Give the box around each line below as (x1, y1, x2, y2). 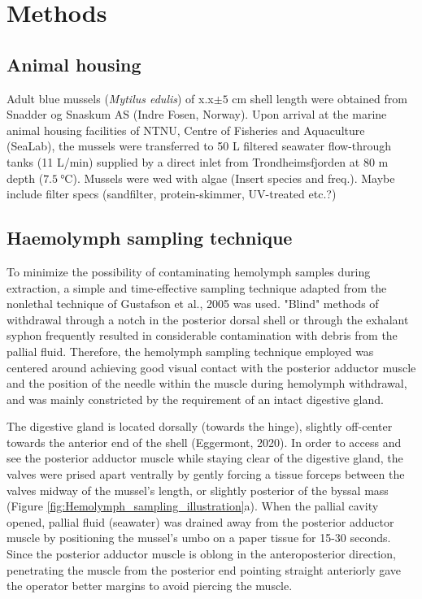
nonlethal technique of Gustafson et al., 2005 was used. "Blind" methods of (7, 295, 379, 312)
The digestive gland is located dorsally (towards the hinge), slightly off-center (7, 418, 393, 435)
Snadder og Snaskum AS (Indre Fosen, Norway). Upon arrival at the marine (7, 106, 387, 123)
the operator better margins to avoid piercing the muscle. (7, 577, 293, 594)
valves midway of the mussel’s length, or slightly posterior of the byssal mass (7, 481, 389, 498)
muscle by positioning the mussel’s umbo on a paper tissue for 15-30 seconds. (7, 529, 391, 546)
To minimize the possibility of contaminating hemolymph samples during (7, 263, 371, 280)
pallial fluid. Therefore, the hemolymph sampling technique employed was (7, 342, 374, 359)
